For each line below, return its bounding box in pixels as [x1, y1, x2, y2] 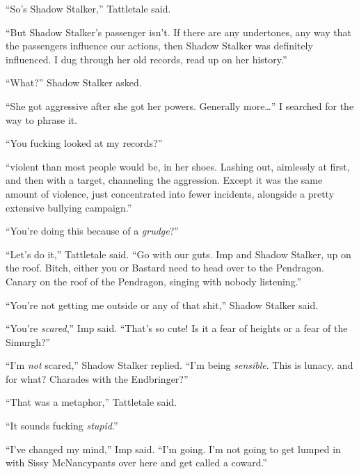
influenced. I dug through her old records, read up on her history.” [6, 52, 287, 66]
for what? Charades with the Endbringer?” [6, 371, 189, 386]
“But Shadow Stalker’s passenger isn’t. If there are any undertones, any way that [6, 24, 351, 39]
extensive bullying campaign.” [6, 200, 132, 214]
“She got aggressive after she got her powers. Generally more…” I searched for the [6, 98, 354, 113]
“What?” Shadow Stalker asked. [6, 75, 142, 90]
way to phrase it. [6, 112, 78, 127]
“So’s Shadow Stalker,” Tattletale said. [6, 1, 171, 15]
